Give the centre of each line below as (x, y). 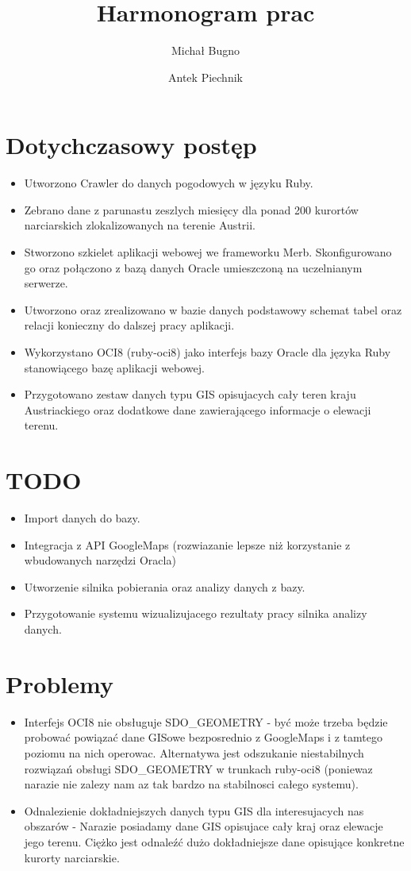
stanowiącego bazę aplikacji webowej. (114, 367)
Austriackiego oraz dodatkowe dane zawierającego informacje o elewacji (198, 409)
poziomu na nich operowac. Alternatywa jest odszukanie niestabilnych (194, 752)
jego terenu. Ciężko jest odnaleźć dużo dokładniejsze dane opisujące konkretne (214, 841)
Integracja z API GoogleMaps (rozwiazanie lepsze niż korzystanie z (187, 544)
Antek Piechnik (205, 77)
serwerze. (46, 283)
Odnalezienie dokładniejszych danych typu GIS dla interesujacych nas (194, 810)
